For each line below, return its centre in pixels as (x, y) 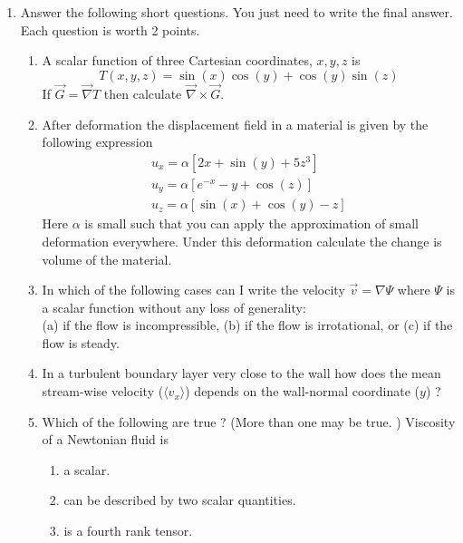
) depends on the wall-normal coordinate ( (303, 391)
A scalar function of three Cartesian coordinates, (177, 60)
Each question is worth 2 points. (110, 29)
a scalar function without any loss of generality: (174, 307)
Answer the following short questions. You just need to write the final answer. (236, 12)
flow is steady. (81, 342)
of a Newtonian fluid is (105, 439)
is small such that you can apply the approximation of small (251, 223)
